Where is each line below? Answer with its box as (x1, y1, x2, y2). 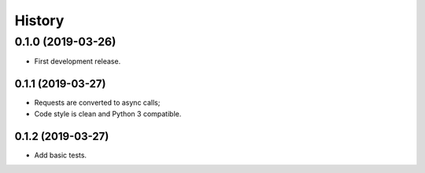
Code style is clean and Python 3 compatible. (34, 109, 182, 118)
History (14, 12, 65, 29)
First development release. (34, 57, 121, 66)
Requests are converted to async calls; (34, 98, 161, 108)
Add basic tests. (34, 150, 87, 160)
